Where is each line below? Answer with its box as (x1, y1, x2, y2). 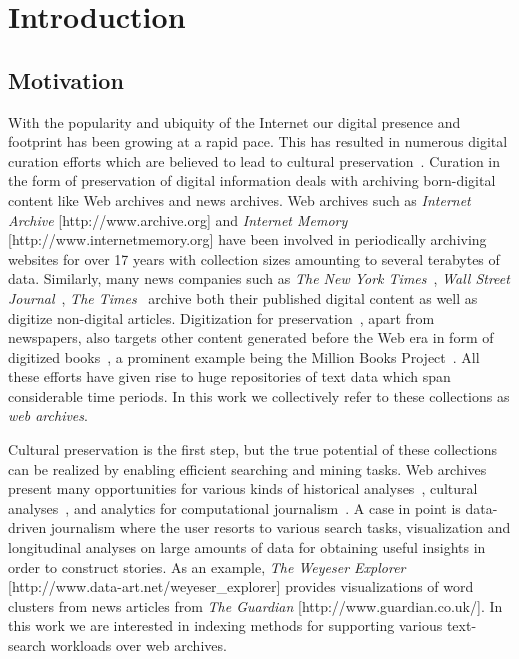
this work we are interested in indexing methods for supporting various (8, 615, 443, 636)
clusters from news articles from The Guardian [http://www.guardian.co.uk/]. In (8, 595, 503, 616)
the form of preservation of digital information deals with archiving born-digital (8, 170, 496, 191)
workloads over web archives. (50, 635, 227, 656)
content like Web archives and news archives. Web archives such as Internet (8, 189, 471, 210)
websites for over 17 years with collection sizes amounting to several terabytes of (8, 248, 500, 269)
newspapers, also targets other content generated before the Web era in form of (8, 327, 494, 348)
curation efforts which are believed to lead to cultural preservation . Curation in (8, 150, 501, 171)
